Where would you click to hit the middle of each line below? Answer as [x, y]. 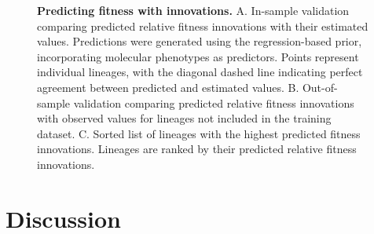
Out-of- [320, 87]
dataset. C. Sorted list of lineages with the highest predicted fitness [199, 133]
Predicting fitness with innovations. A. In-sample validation [193, 10]
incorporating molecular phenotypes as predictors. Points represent [198, 56]
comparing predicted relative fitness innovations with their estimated [203, 26]
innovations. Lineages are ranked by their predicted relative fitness [197, 149]
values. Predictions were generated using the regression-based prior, [200, 41]
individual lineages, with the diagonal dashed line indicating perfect [200, 72]
